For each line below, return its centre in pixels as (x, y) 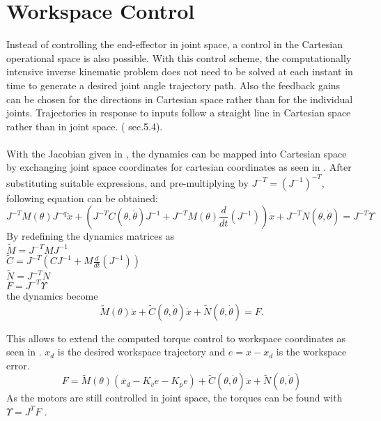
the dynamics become (52, 295)
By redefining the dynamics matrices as (91, 236)
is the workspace (311, 352)
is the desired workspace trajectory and (141, 352)
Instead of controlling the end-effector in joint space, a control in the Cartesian (174, 44)
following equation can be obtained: (82, 198)
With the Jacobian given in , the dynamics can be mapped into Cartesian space (177, 153)
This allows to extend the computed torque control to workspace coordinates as (176, 338)
